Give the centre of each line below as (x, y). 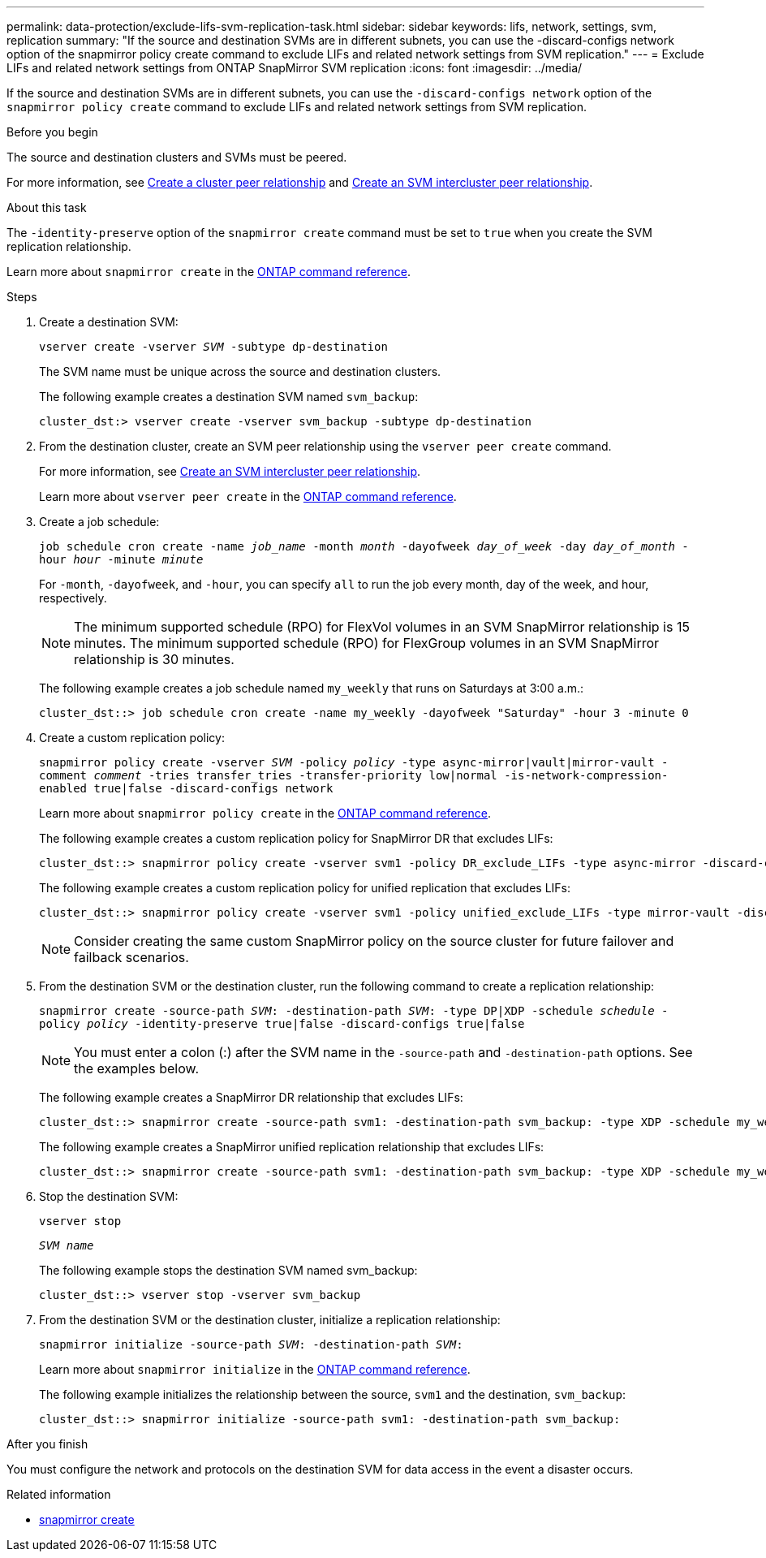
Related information (59, 1494)
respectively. (73, 598)
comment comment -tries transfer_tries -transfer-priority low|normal (268, 775)
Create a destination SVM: (109, 322)
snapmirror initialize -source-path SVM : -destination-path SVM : (251, 1344)
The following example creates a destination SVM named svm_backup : (229, 397)
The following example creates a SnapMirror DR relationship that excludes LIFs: (251, 1097)
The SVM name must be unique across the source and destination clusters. (240, 371)
